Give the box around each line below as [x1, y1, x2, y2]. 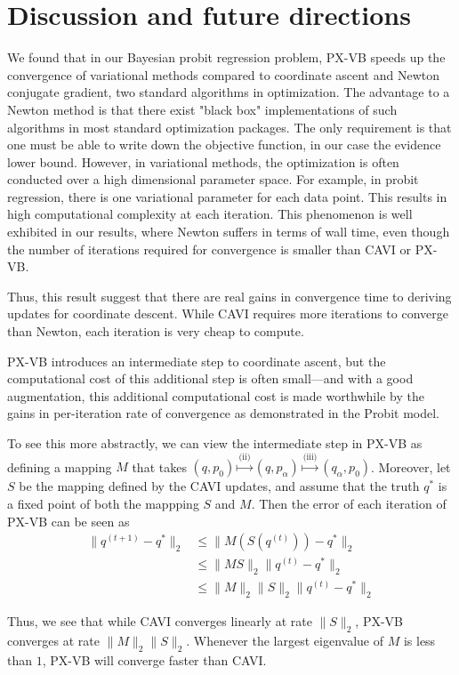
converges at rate [7, 631, 100, 649]
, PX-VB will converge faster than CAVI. [42, 650, 267, 669]
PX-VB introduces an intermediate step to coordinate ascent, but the [7, 351, 386, 370]
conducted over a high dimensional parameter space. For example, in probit [7, 170, 419, 189]
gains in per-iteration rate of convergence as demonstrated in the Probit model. [7, 404, 439, 422]
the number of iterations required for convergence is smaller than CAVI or [7, 239, 411, 258]
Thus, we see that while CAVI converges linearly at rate [7, 612, 312, 631]
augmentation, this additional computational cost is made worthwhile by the [7, 386, 424, 405]
